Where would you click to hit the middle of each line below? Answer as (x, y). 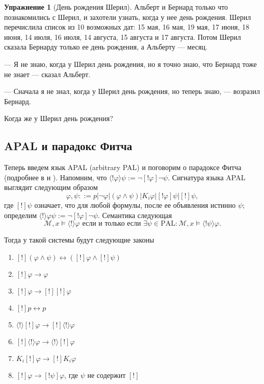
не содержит (107, 375)
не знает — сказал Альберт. (47, 74)
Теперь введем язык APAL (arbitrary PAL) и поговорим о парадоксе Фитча (123, 167)
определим (21, 215)
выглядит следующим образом (51, 187)
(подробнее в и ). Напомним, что (56, 177)
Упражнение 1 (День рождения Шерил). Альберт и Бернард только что (116, 7)
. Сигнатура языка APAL (207, 177)
